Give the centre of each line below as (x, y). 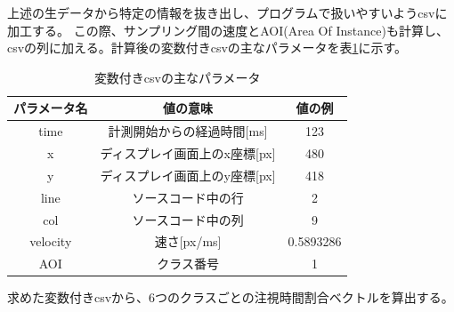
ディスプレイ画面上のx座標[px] (188, 153)
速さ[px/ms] (188, 241)
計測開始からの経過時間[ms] (188, 131)
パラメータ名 (51, 108)
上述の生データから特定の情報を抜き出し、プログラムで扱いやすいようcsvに (227, 12)
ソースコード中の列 (188, 219)
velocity (51, 241)
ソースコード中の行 (188, 197)
